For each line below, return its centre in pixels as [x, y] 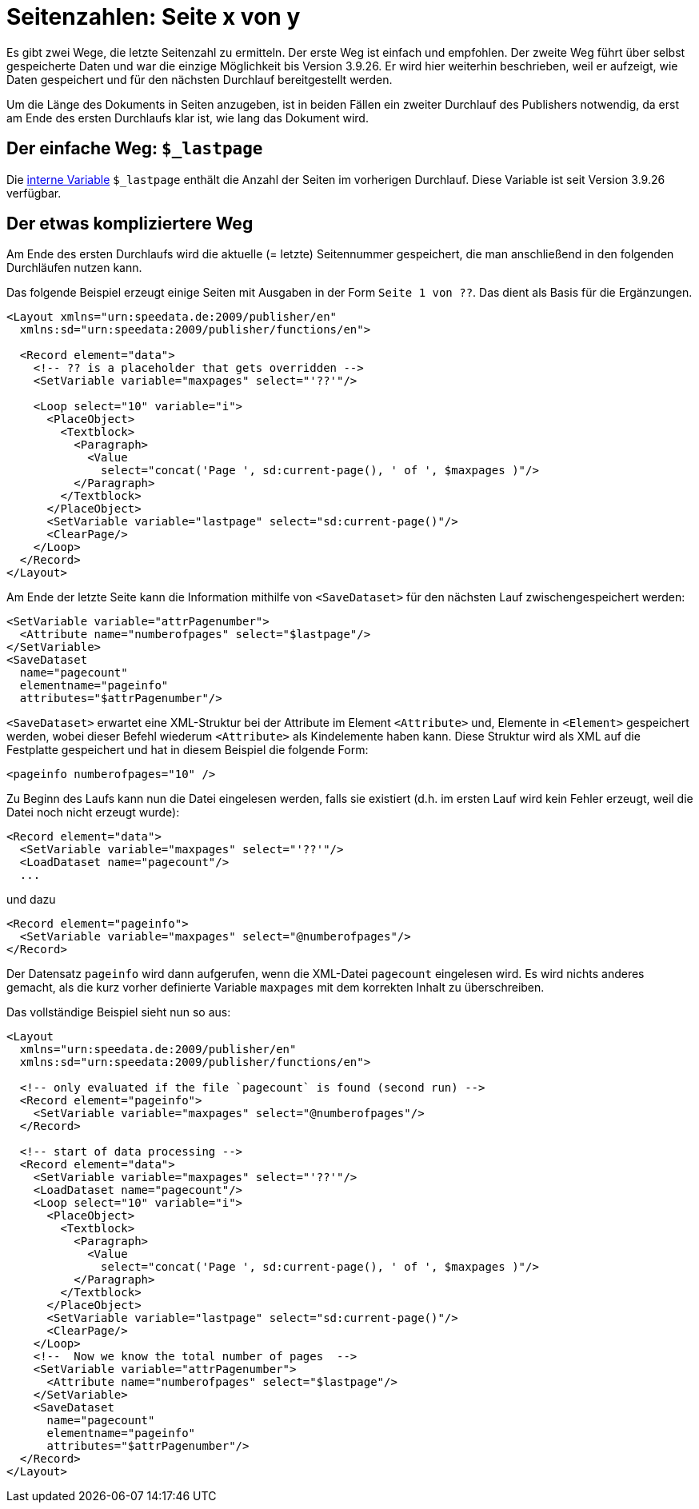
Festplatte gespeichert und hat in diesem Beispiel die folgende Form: [188, 750]
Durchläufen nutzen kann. [74, 268]
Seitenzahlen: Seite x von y [154, 17]
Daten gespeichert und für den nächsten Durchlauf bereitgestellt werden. [200, 79]
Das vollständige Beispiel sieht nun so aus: [119, 1012]
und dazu [31, 900]
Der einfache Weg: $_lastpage [135, 149]
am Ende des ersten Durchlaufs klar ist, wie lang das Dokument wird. [188, 118]
